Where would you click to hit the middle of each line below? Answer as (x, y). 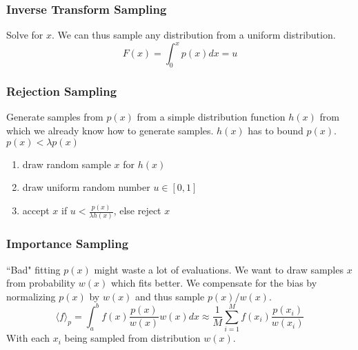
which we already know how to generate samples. (110, 130)
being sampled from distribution (132, 338)
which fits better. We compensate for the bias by (214, 283)
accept (36, 210)
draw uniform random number (86, 187)
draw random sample (67, 164)
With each (28, 338)
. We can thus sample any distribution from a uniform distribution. (194, 35)
